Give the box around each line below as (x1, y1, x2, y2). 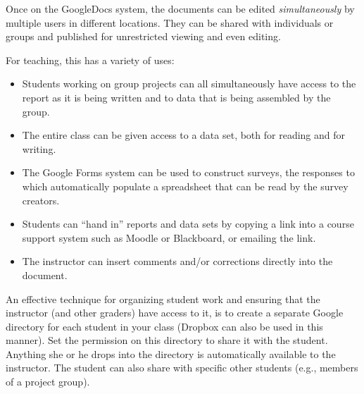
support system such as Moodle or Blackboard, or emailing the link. (22, 230, 316, 245)
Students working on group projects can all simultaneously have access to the (22, 76, 356, 91)
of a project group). (6, 374, 90, 389)
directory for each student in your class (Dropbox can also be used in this (6, 319, 323, 333)
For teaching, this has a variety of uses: (6, 52, 175, 67)
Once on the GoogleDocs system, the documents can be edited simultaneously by (6, 1, 355, 16)
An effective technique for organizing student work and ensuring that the (6, 291, 320, 306)
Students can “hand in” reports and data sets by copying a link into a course (22, 216, 354, 231)
